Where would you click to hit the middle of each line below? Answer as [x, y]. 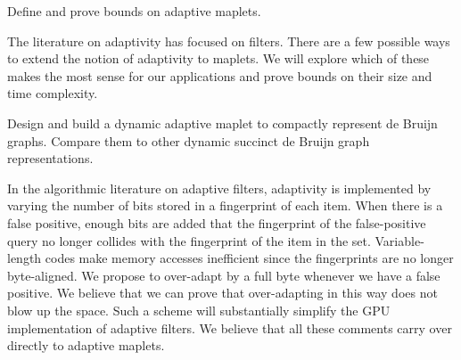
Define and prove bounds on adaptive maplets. [134, 11]
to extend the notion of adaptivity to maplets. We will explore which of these [218, 58]
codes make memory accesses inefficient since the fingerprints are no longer [249, 258]
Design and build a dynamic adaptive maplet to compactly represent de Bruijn [222, 123]
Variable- [399, 240]
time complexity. [53, 93]
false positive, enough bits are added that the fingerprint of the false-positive [217, 222]
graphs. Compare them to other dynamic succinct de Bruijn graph [189, 140]
